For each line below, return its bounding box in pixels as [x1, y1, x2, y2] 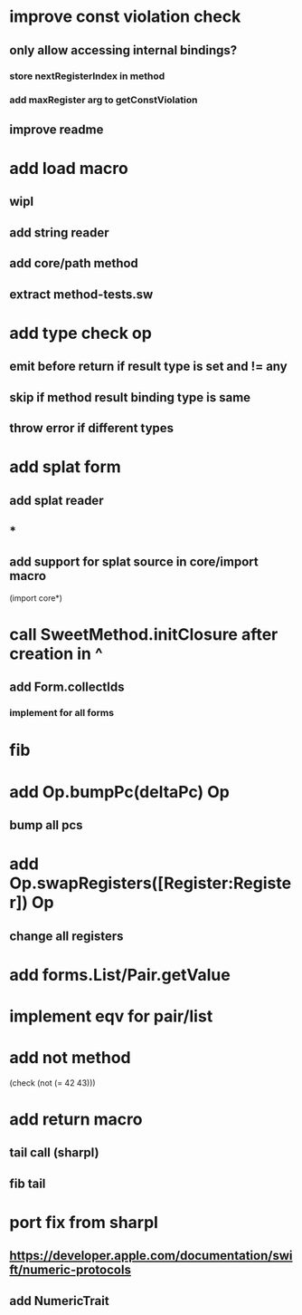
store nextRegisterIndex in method [9, 70, 165, 82]
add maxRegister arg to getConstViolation [9, 93, 198, 106]
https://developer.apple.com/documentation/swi [9, 1248, 293, 1263]
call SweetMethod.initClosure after [9, 624, 278, 644]
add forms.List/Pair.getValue [9, 964, 231, 985]
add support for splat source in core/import [9, 555, 260, 570]
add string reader [9, 225, 109, 240]
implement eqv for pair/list [9, 1006, 213, 1026]
